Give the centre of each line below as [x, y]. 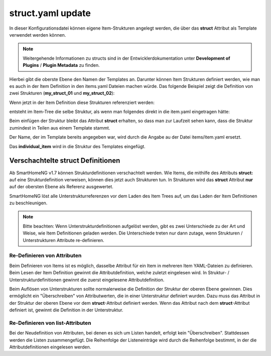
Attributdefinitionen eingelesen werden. [50, 347]
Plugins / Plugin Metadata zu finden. [61, 65]
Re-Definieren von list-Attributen [50, 323]
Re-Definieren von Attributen [45, 256]
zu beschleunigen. [28, 203]
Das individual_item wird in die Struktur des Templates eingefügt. [77, 146]
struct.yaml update [50, 13]
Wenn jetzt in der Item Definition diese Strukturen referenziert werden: [82, 102]
